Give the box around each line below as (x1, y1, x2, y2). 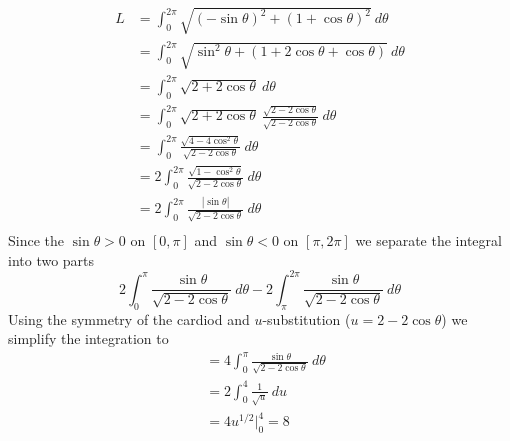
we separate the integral (355, 230, 502, 251)
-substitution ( (262, 308, 351, 329)
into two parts (8, 249, 95, 270)
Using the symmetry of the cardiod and (8, 308, 250, 329)
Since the (8, 230, 64, 251)
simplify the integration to (8, 328, 169, 349)
